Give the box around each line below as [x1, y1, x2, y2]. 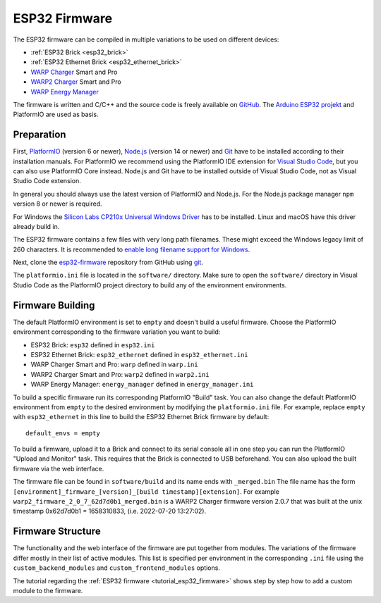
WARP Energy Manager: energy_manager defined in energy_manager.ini [30, 380, 254, 389]
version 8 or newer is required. [13, 199, 102, 208]
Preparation [13, 129, 66, 141]
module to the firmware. [13, 586, 83, 595]
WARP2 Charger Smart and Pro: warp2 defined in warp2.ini [30, 370, 210, 378]
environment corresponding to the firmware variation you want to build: [13, 328, 221, 336]
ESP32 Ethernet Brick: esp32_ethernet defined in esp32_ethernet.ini [30, 350, 248, 359]
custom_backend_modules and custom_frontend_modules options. [13, 564, 220, 572]
